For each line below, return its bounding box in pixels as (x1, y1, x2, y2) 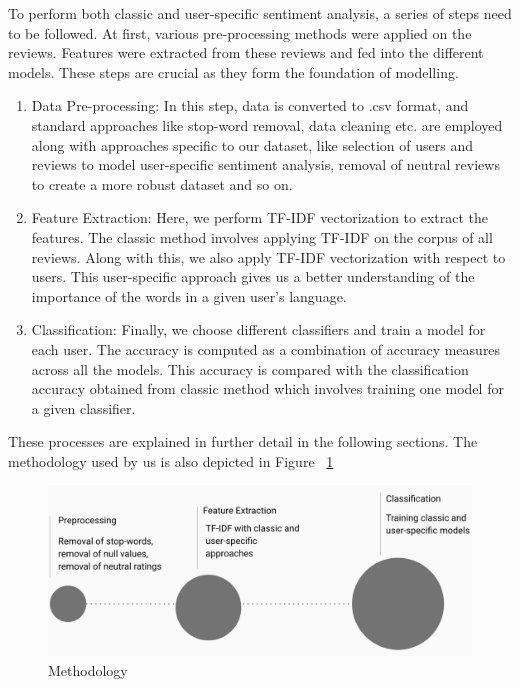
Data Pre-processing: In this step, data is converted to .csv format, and (31, 95, 469, 116)
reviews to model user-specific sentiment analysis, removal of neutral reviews (31, 154, 500, 175)
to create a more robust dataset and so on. (31, 173, 293, 194)
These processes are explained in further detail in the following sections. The (8, 431, 478, 452)
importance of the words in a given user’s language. (31, 285, 347, 306)
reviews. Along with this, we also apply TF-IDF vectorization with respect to (31, 246, 506, 267)
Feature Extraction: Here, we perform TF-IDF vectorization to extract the (31, 207, 489, 228)
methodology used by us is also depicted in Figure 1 (8, 450, 334, 471)
